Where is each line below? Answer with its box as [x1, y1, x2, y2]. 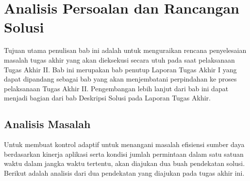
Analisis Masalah [4, 116, 91, 132]
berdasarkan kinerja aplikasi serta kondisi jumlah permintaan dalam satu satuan [4, 148, 244, 159]
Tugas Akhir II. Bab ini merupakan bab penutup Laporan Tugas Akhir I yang [4, 64, 237, 74]
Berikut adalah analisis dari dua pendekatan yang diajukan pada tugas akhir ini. [4, 167, 245, 178]
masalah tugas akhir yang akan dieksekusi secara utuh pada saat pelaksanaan [4, 54, 235, 65]
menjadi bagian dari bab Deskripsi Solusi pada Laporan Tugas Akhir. [4, 93, 211, 103]
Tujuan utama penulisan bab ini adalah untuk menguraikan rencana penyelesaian [4, 45, 247, 55]
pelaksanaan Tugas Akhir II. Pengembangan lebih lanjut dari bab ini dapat [4, 83, 229, 93]
